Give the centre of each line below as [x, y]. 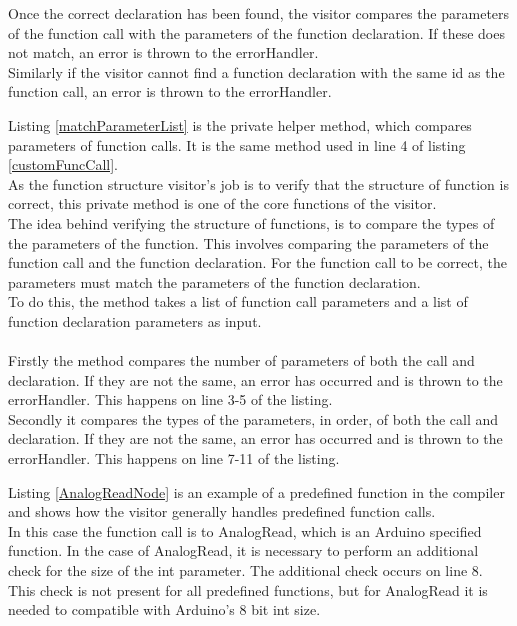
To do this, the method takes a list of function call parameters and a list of [238, 301]
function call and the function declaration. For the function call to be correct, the [257, 262]
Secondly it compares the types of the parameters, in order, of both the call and [253, 418]
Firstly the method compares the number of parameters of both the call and [241, 360]
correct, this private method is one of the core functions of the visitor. [222, 203]
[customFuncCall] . [63, 164]
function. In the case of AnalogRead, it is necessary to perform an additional [243, 550]
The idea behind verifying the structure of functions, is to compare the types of [251, 222]
